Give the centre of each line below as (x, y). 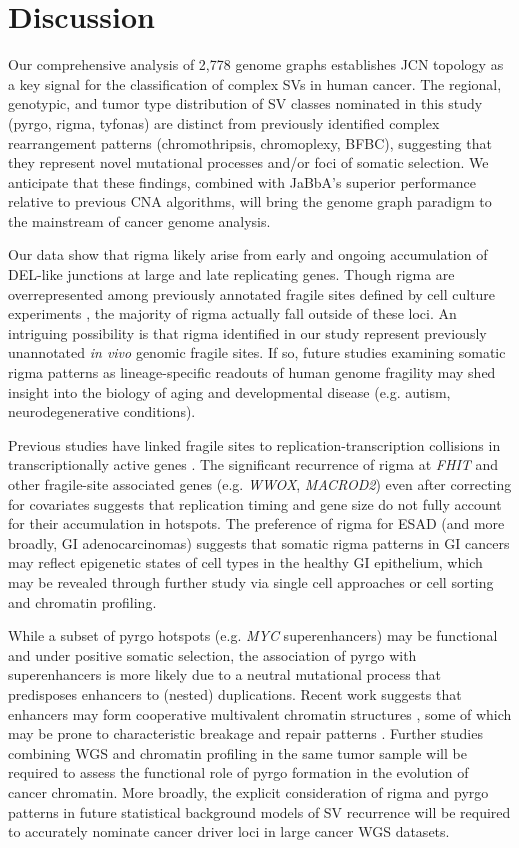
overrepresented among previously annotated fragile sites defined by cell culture (252, 293)
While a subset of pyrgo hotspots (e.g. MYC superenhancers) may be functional (253, 635)
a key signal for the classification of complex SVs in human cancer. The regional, (255, 83)
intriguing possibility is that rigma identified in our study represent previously (247, 332)
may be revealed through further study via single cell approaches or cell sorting (251, 581)
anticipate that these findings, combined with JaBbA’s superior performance (242, 181)
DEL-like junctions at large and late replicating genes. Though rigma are (231, 274)
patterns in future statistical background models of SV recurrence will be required (259, 811)
